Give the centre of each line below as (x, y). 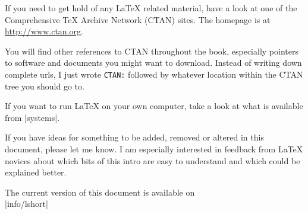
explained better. (36, 172)
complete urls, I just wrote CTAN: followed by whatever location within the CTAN (154, 74)
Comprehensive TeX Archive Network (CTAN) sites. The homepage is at (138, 19)
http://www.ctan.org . (44, 31)
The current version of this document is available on (100, 192)
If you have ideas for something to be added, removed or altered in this (134, 137)
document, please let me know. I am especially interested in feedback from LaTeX (154, 149)
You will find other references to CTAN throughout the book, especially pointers (152, 51)
